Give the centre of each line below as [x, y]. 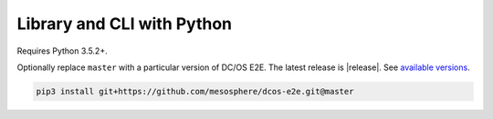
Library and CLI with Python [125, 24]
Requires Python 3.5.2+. [63, 51]
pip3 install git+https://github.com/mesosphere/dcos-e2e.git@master [195, 91]
